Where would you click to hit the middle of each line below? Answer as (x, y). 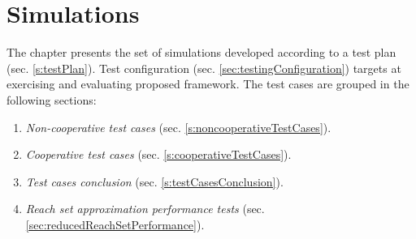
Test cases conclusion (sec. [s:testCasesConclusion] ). (154, 181)
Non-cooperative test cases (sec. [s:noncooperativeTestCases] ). (178, 127)
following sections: (52, 99)
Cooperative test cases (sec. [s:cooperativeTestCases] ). (158, 154)
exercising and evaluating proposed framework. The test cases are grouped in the (208, 84)
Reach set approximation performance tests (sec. (145, 209)
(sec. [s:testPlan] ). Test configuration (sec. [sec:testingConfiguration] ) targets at (204, 68)
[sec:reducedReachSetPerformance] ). (115, 224)
